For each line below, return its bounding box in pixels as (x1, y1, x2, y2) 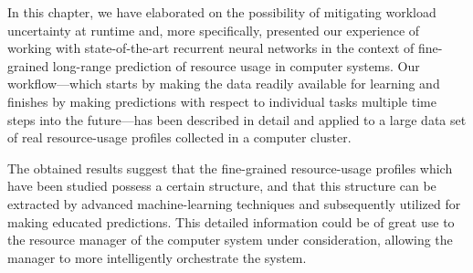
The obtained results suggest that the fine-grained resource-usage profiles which (7, 158, 453, 177)
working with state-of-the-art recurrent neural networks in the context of (7, 38, 415, 58)
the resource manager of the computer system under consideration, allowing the (7, 230, 453, 249)
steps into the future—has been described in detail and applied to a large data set (7, 110, 467, 129)
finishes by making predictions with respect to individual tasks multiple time (7, 91, 436, 110)
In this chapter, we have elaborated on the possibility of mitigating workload (7, 3, 436, 21)
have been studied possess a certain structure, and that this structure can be (7, 176, 436, 195)
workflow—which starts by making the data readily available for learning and (7, 74, 440, 93)
